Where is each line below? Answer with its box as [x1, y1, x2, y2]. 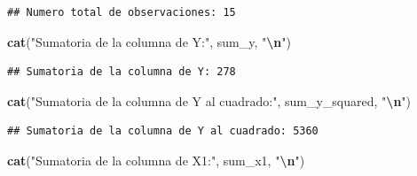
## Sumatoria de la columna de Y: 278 [7, 65, 236, 79]
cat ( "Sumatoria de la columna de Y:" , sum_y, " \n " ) [7, 32, 291, 50]
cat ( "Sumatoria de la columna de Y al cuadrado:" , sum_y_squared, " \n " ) [7, 91, 412, 110]
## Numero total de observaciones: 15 [7, 6, 236, 19]
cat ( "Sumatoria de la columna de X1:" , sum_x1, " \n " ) [7, 150, 305, 169]
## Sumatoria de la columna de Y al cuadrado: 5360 [7, 125, 319, 138]
